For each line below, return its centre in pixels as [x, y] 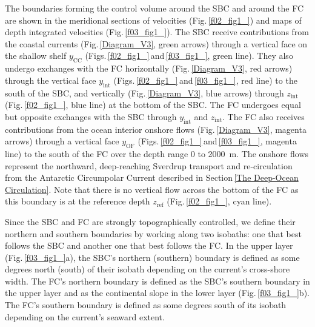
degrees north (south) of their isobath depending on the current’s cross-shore [148, 269]
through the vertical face [51, 80]
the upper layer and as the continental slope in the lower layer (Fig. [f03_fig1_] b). [157, 293]
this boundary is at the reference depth [78, 201]
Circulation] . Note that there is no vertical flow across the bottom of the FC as [152, 189]
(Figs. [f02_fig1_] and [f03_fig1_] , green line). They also [189, 56]
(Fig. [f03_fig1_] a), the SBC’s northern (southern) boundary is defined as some [152, 257]
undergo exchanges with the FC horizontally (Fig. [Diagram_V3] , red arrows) [149, 68]
